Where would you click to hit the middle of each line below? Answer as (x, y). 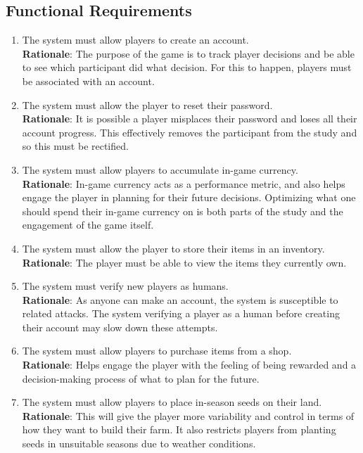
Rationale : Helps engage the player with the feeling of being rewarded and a (189, 365)
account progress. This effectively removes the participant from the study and (190, 132)
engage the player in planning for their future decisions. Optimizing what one (189, 197)
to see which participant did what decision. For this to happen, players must (187, 67)
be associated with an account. (88, 81)
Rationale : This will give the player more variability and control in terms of (188, 415)
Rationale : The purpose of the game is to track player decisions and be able (188, 53)
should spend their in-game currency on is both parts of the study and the (183, 211)
